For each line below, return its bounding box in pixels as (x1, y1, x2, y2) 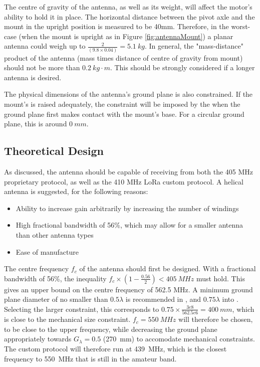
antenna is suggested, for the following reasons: (4, 186, 148, 197)
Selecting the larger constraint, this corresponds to (4, 303, 159, 314)
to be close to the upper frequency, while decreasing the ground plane (4, 323, 217, 334)
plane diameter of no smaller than (4, 294, 108, 304)
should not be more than (4, 62, 80, 73)
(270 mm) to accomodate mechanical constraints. (103, 333, 255, 344)
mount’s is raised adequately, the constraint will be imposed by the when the (4, 99, 240, 109)
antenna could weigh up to (4, 41, 86, 51)
